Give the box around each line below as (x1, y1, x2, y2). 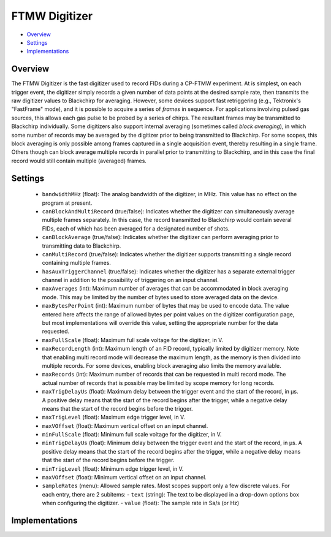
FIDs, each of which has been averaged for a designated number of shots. (42, 224, 230, 232)
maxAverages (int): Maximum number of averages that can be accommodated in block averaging (42, 285, 289, 292)
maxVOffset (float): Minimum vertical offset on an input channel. (42, 474, 207, 481)
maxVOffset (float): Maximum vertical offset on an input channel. (42, 422, 208, 429)
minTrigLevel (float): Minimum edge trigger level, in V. (42, 465, 184, 472)
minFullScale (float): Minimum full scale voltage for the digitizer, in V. (42, 431, 222, 438)
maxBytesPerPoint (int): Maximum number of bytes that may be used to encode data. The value (42, 302, 289, 310)
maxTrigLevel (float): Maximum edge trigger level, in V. (42, 414, 185, 421)
